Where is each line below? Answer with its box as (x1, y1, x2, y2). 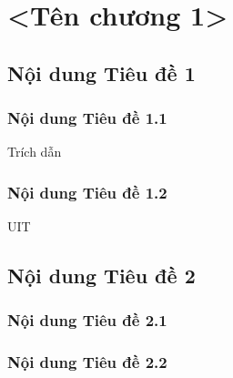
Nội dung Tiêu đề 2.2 (7, 351, 167, 373)
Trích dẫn (7, 142, 62, 161)
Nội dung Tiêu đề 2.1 (7, 309, 167, 332)
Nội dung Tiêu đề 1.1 (7, 107, 167, 129)
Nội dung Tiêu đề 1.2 (7, 180, 167, 203)
